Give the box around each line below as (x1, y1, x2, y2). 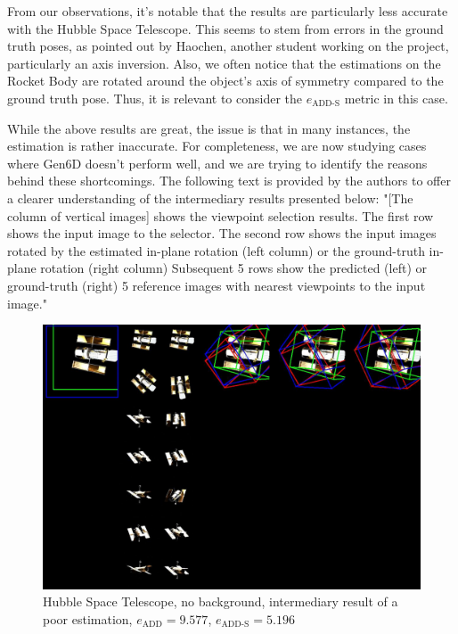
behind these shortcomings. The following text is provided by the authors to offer (7, 171, 451, 190)
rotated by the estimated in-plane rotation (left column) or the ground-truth (7, 241, 425, 259)
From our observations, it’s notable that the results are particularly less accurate (7, 2, 448, 20)
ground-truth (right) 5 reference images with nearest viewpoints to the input (7, 276, 426, 294)
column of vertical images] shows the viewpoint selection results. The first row (7, 206, 434, 225)
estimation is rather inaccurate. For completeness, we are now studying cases (7, 136, 427, 155)
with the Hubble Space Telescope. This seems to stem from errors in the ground (7, 19, 444, 37)
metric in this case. (344, 88, 448, 107)
